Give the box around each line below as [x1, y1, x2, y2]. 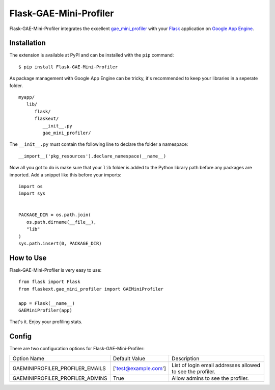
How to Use [9, 253, 47, 262]
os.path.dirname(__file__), [26, 219, 97, 225]
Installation [9, 39, 46, 47]
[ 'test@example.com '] [113, 365, 167, 372]
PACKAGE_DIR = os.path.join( [18, 212, 91, 218]
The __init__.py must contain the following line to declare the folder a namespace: [9, 141, 188, 147]
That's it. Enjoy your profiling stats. [9, 319, 82, 325]
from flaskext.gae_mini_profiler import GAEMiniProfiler [18, 286, 164, 292]
